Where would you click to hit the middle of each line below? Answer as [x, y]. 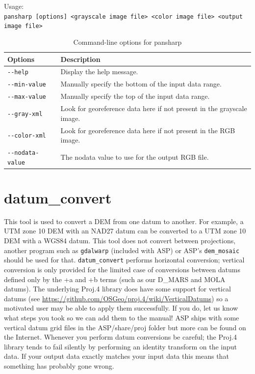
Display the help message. [99, 72]
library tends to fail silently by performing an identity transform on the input [120, 346]
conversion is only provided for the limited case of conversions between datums [122, 269]
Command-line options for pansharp [127, 42]
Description [80, 59]
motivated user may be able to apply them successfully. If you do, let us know [121, 308]
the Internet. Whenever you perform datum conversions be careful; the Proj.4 [121, 337]
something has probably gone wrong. [59, 365]
